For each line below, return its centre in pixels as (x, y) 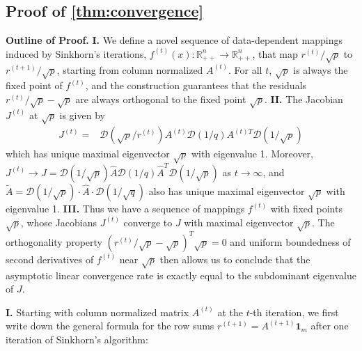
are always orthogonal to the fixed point (161, 99)
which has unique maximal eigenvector (88, 154)
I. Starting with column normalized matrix (97, 312)
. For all (245, 69)
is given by (82, 115)
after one (330, 326)
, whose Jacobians (59, 222)
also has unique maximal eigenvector (227, 190)
